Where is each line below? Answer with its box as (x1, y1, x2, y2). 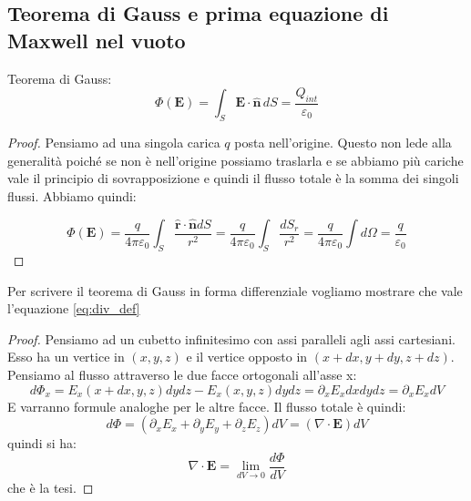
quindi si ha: (7, 434, 77, 453)
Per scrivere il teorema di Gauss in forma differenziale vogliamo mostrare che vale (7, 281, 463, 300)
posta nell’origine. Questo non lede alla (234, 133, 452, 152)
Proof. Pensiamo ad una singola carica (7, 133, 220, 152)
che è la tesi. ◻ (7, 477, 94, 496)
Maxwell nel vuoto (7, 26, 186, 54)
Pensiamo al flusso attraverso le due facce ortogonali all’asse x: (7, 365, 357, 384)
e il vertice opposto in (186, 347, 308, 366)
